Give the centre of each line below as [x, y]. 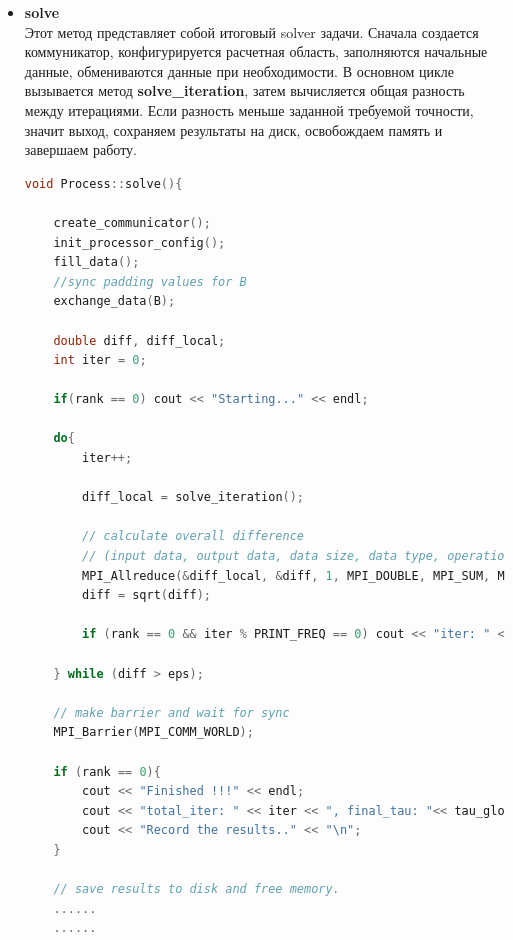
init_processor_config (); [139, 242]
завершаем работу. [80, 149]
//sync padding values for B [150, 281]
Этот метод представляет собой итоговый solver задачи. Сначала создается [251, 31]
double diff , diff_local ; [139, 340]
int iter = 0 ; [100, 360]
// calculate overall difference [193, 536]
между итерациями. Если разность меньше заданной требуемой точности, [249, 109]
